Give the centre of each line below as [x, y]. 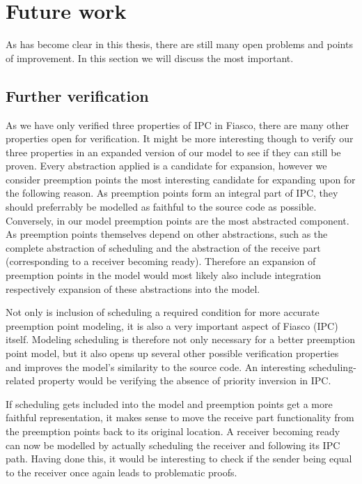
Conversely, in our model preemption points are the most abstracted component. [178, 220]
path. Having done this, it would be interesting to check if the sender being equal [179, 459]
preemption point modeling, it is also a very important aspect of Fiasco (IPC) [172, 325]
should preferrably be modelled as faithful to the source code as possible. [161, 207]
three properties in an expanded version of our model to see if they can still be [173, 152]
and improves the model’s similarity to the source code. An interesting [156, 366]
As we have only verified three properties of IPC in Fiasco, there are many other [178, 124]
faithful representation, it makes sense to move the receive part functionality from [180, 417]
